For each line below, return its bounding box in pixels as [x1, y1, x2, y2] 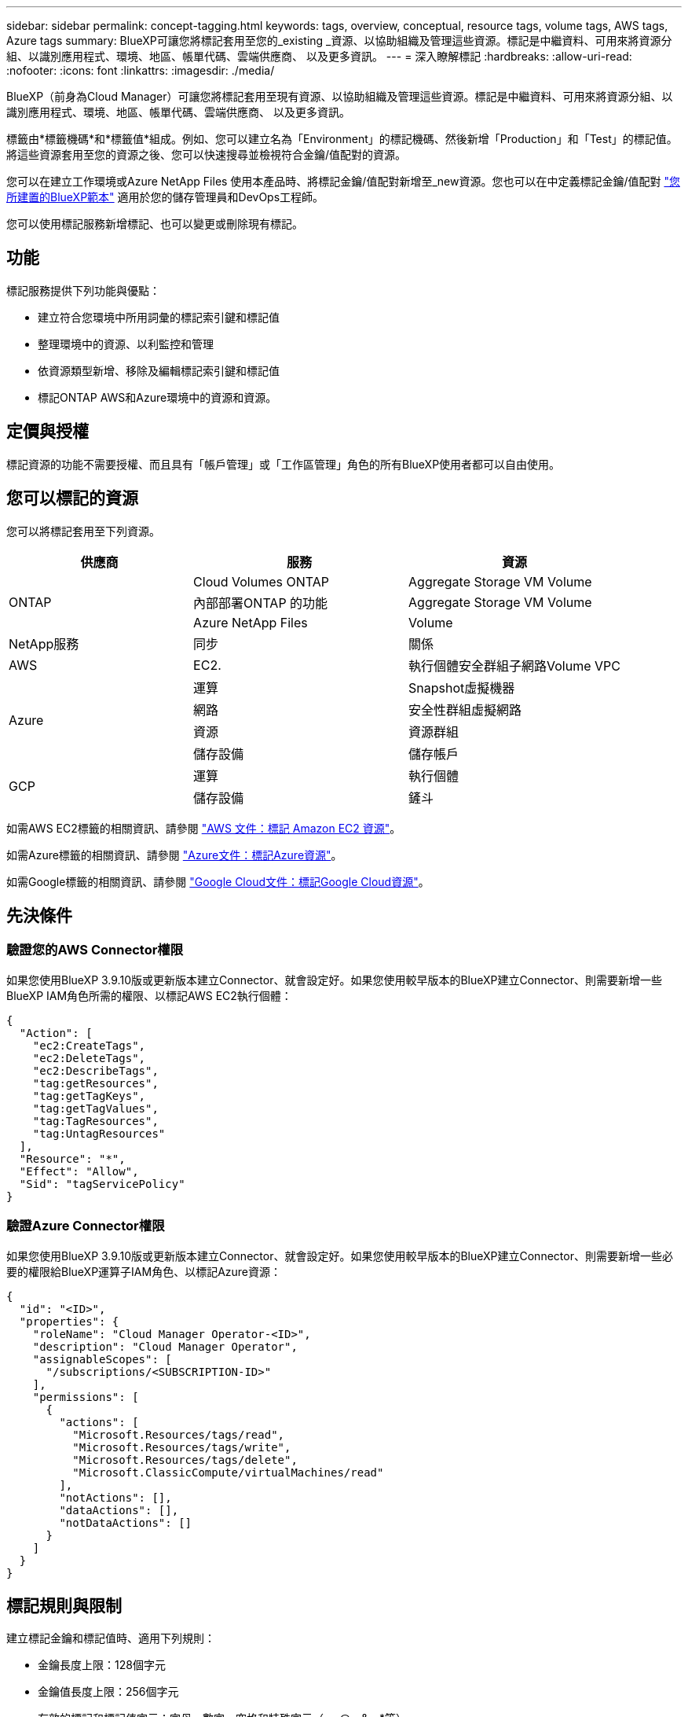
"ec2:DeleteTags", [32, 1051, 146, 1064]
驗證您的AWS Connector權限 [6, 942, 184, 958]
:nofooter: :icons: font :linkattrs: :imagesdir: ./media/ [6, 64, 275, 77]
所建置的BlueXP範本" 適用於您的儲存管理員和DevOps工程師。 [6, 190, 324, 204]
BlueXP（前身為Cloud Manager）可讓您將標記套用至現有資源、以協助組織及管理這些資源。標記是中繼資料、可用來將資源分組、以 [6, 90, 673, 103]
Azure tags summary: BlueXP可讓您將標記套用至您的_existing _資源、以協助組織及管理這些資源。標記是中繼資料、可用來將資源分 [6, 34, 672, 47]
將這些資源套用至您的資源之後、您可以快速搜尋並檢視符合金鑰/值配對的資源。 [6, 148, 407, 161]
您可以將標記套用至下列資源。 [6, 524, 160, 538]
